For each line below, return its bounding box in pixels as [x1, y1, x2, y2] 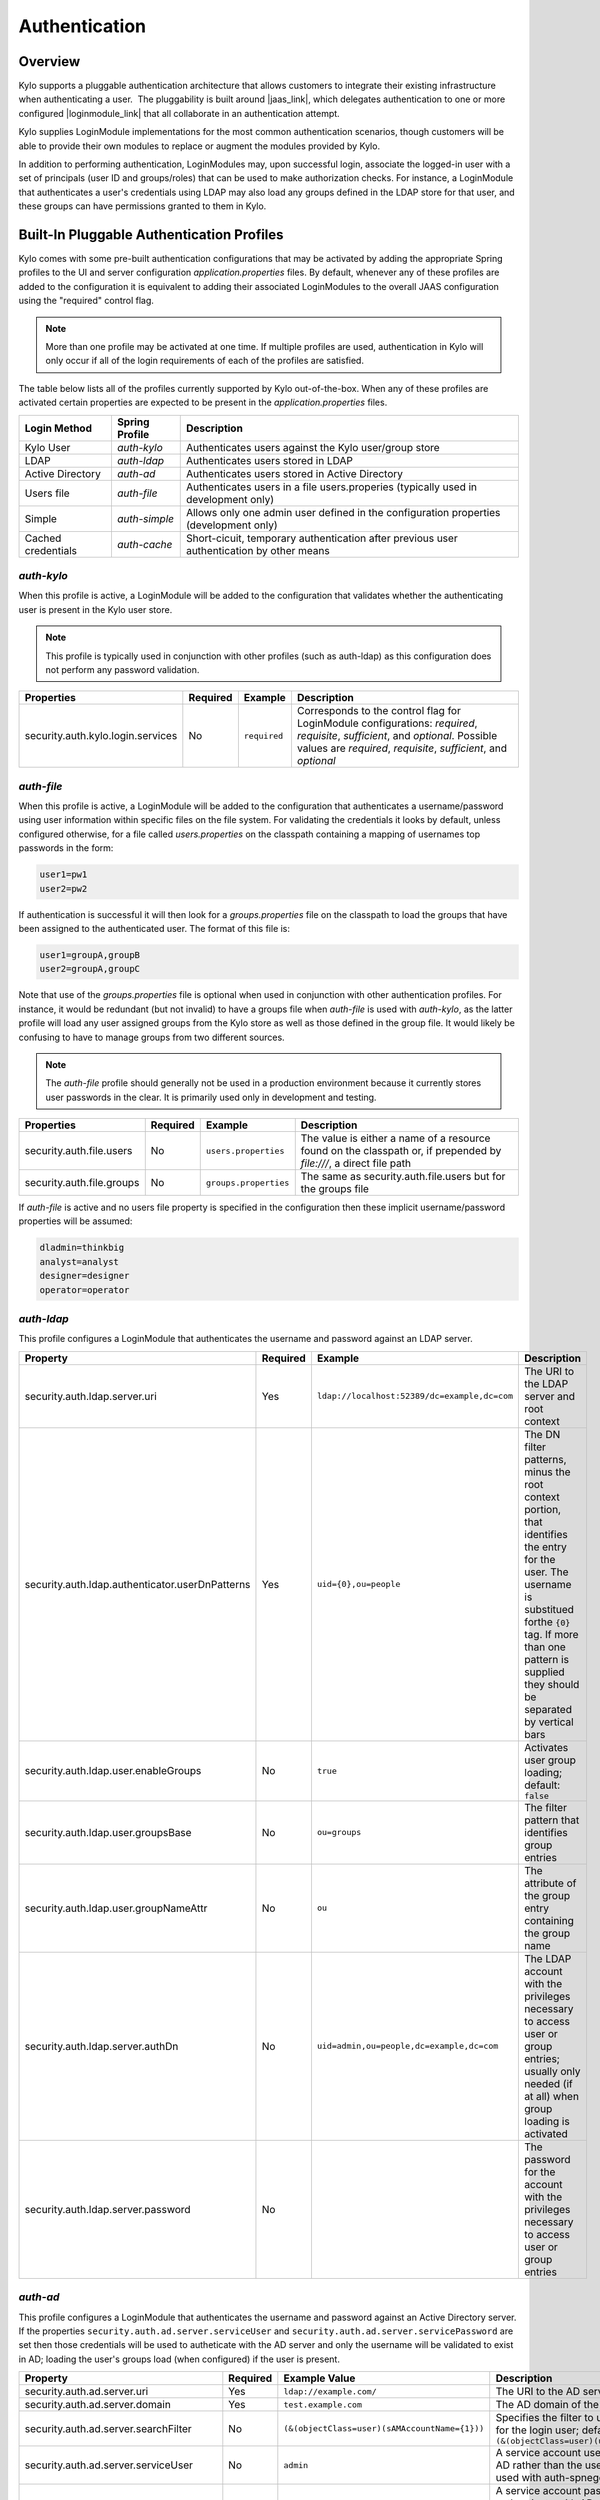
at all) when [524, 2089, 580, 2103]
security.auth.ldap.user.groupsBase [24, 1825, 192, 1839]
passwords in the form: [18, 842, 114, 854]
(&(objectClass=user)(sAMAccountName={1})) [283, 2423, 485, 2434]
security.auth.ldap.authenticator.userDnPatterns [24, 1577, 251, 1591]
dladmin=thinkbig [39, 1242, 125, 1254]
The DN [524, 1427, 561, 1441]
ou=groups [316, 1827, 362, 1838]
